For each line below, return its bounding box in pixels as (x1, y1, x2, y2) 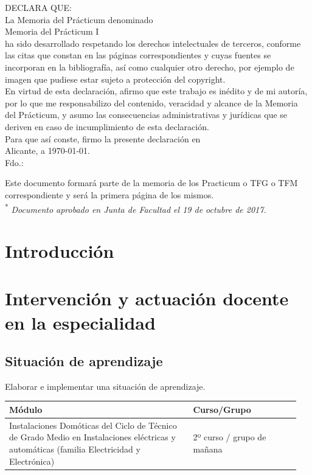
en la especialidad (5, 310, 156, 335)
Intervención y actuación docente (5, 286, 289, 311)
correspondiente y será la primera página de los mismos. (5, 188, 214, 201)
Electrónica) (9, 454, 55, 467)
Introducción (5, 238, 114, 263)
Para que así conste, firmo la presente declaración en (5, 132, 201, 145)
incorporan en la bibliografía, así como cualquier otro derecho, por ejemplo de (5, 60, 294, 73)
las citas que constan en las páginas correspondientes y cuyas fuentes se (5, 49, 271, 61)
